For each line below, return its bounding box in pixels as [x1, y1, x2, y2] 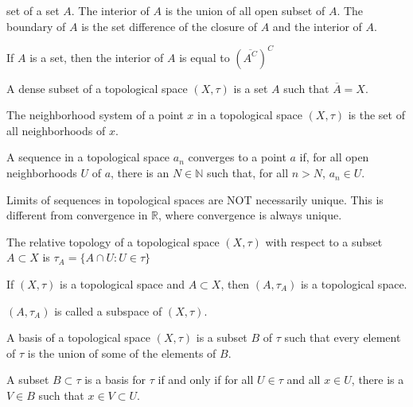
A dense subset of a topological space [6, 79, 188, 96]
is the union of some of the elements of [27, 344, 216, 361]
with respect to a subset [265, 233, 383, 250]
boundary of [6, 17, 66, 34]
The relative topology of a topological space [6, 233, 220, 250]
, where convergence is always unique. [158, 207, 342, 223]
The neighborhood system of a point [6, 107, 184, 123]
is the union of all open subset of [165, 2, 325, 18]
